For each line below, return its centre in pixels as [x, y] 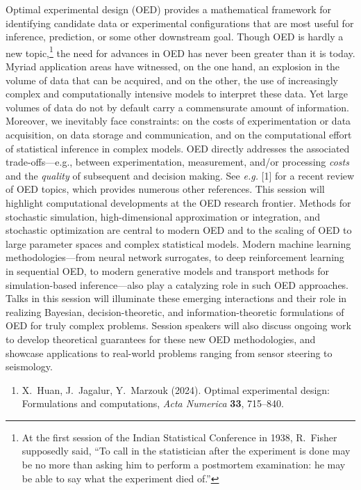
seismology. [29, 366]
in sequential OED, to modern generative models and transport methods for [168, 270]
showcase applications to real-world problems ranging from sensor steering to [169, 353]
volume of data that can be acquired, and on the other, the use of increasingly [172, 80]
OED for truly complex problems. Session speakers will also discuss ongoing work [178, 325]
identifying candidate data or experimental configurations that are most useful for [180, 23]
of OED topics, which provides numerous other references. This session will [165, 189]
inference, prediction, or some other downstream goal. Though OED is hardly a [175, 37]
